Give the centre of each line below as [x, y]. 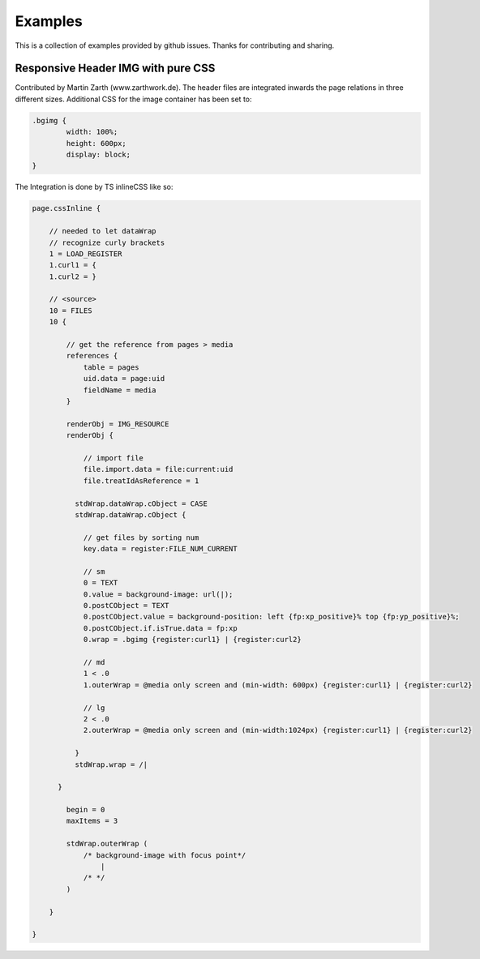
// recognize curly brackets [107, 242]
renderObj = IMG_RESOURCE [118, 424]
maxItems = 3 [92, 821]
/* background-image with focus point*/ [165, 855]
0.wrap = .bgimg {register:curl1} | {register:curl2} [192, 640]
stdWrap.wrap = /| [111, 764]
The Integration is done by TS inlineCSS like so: [94, 187]
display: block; [99, 154]
